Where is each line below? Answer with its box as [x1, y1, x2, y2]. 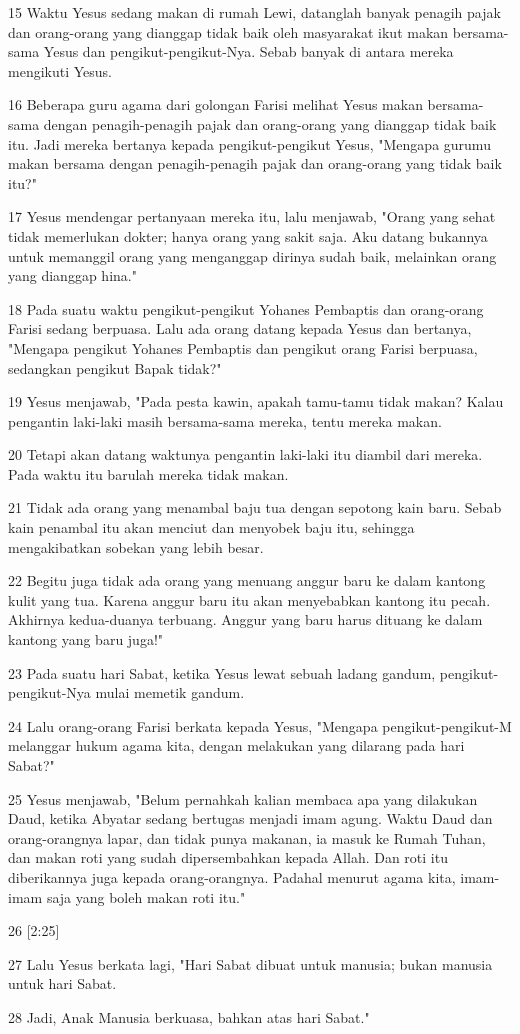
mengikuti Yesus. [8, 60, 112, 81]
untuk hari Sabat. [8, 973, 117, 994]
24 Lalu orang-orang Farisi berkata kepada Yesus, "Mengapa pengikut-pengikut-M [8, 715, 512, 736]
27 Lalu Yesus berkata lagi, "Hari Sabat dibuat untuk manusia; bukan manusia [8, 953, 493, 974]
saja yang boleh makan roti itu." [46, 886, 246, 907]
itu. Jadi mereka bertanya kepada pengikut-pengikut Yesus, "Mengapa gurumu [8, 133, 491, 154]
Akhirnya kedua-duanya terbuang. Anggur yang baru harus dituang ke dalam [8, 609, 483, 630]
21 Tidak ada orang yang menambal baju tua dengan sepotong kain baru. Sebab [8, 497, 502, 518]
